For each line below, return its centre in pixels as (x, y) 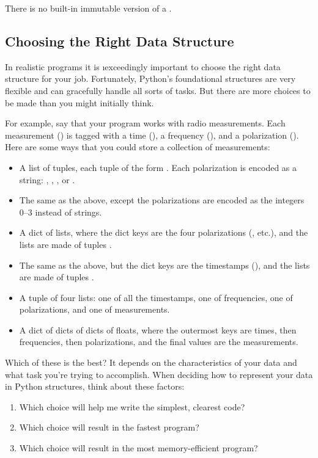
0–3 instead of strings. (61, 212)
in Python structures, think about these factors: (95, 386)
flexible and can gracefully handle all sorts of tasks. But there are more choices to (158, 90)
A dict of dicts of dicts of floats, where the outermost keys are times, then (158, 329)
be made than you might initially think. (79, 102)
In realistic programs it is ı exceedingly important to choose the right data (143, 66)
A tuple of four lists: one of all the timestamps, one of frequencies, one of (156, 297)
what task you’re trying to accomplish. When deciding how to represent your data (159, 374)
